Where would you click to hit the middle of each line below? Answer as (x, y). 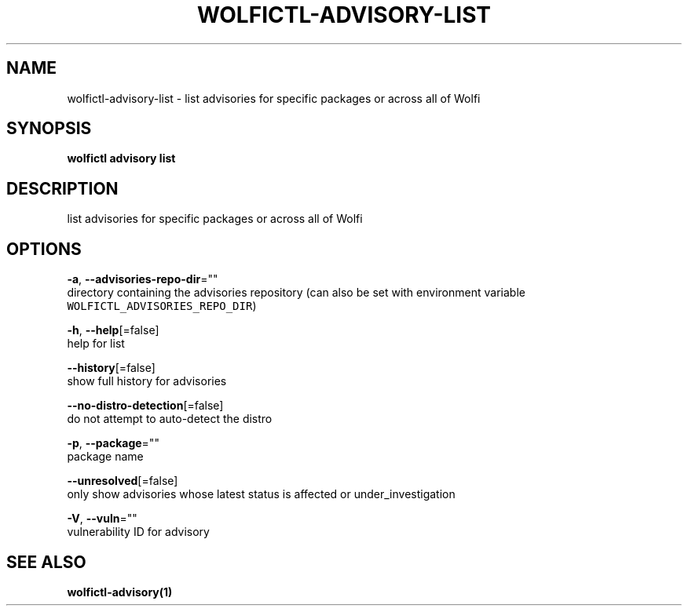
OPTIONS (44, 249)
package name (105, 457)
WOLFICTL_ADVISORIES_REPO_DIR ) (162, 306)
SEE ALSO (46, 562)
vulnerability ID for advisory (138, 532)
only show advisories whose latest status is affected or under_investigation (261, 494)
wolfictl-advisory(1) (120, 592)
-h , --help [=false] (113, 330)
